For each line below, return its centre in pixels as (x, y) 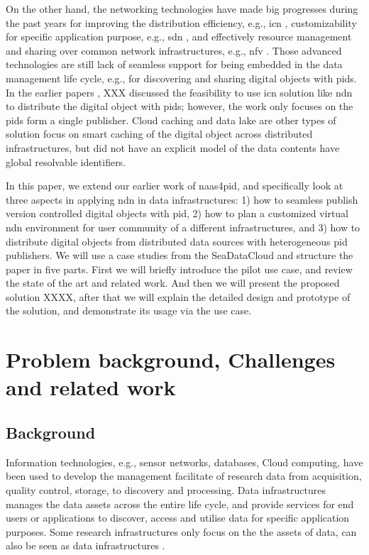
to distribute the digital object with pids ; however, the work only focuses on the (180, 106)
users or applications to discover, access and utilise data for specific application (178, 518)
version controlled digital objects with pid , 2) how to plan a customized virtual (177, 213)
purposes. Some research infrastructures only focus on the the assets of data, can (181, 531)
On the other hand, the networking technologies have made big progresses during (182, 9)
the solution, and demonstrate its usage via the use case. (129, 311)
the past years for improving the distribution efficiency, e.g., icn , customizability (181, 22)
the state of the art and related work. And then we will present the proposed (173, 283)
